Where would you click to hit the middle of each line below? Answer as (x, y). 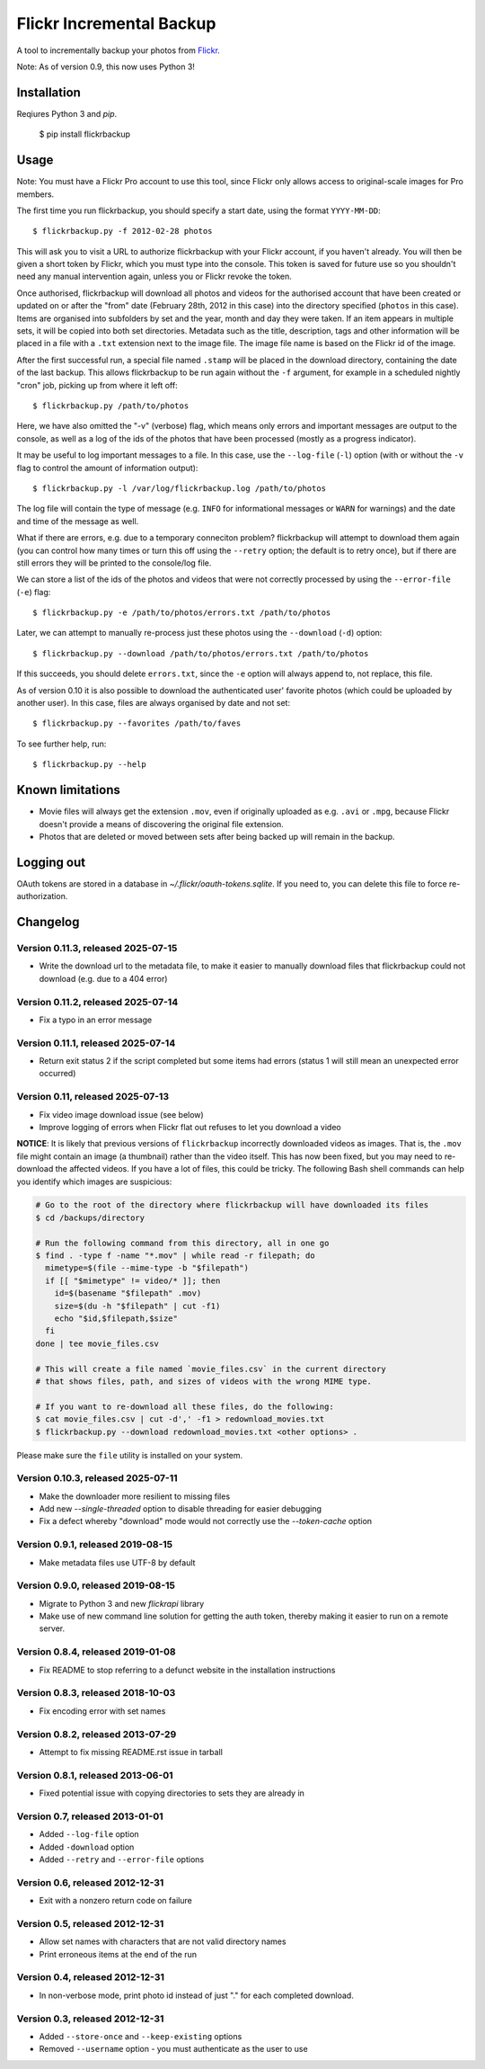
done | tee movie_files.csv (97, 1343)
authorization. (42, 896)
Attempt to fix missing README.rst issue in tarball (131, 1752)
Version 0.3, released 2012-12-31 (90, 2019)
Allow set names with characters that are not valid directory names (163, 1941)
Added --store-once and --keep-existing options (141, 2036)
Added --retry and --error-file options (122, 1859)
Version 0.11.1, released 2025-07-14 (96, 1043)
